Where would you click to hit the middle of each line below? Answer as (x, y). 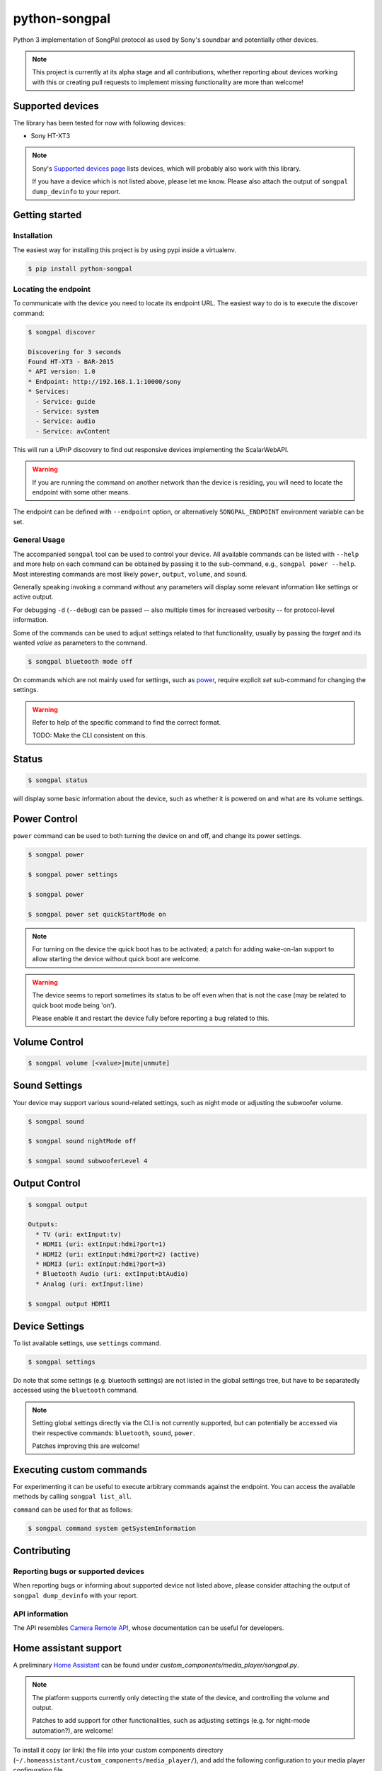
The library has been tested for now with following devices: (99, 123)
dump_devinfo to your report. (76, 191)
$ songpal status (58, 780)
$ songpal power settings (73, 875)
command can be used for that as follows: (73, 1510)
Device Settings (49, 1326)
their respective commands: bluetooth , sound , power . (114, 1433)
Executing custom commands (80, 1470)
